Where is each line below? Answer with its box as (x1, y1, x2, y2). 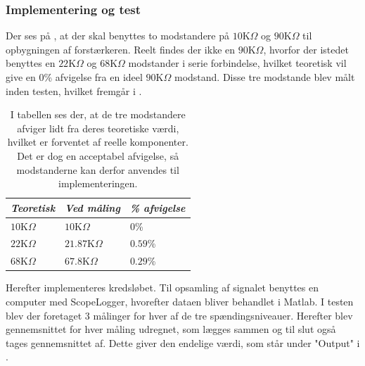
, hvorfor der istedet (263, 42, 349, 56)
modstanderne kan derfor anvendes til (16, 162, 179, 177)
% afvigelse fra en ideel (44, 70, 143, 84)
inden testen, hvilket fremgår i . (6, 83, 142, 98)
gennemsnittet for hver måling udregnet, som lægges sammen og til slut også (6, 322, 336, 336)
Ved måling (65, 200, 120, 215)
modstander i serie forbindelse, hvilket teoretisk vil (128, 56, 347, 70)
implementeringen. (58, 176, 138, 191)
